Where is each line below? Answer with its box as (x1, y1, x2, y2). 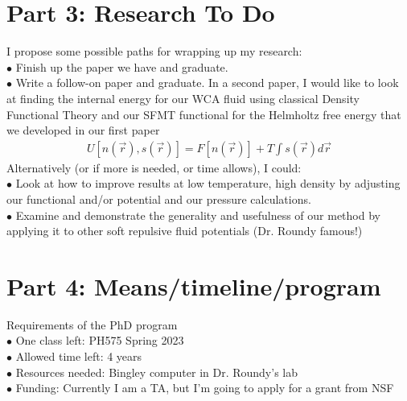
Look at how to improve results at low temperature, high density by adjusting (15, 175, 401, 192)
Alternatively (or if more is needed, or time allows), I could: (6, 159, 302, 176)
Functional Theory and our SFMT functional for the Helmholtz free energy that (6, 105, 401, 122)
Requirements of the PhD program (6, 316, 178, 333)
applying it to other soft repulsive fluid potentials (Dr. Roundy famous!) (6, 222, 363, 239)
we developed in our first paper (6, 122, 160, 138)
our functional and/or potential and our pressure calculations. (6, 190, 311, 207)
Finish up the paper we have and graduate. (15, 58, 228, 75)
